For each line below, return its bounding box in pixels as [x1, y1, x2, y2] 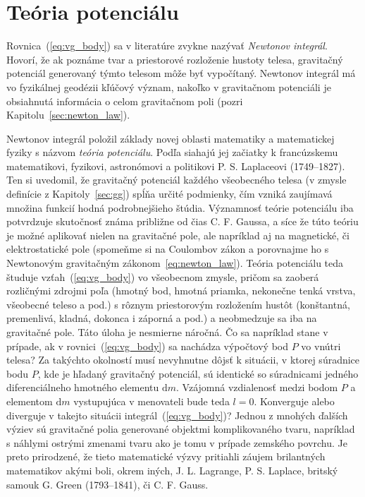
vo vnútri [301, 338, 341, 353]
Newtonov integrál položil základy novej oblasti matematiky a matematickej [6, 131, 335, 145]
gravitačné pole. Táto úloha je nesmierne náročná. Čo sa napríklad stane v [6, 325, 328, 339]
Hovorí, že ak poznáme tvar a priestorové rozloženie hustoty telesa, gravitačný [6, 52, 343, 66]
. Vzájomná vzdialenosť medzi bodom [176, 380, 338, 395]
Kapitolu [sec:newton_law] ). [6, 107, 130, 122]
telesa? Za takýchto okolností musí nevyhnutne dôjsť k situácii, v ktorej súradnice [6, 352, 360, 367]
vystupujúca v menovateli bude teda [73, 393, 230, 408]
